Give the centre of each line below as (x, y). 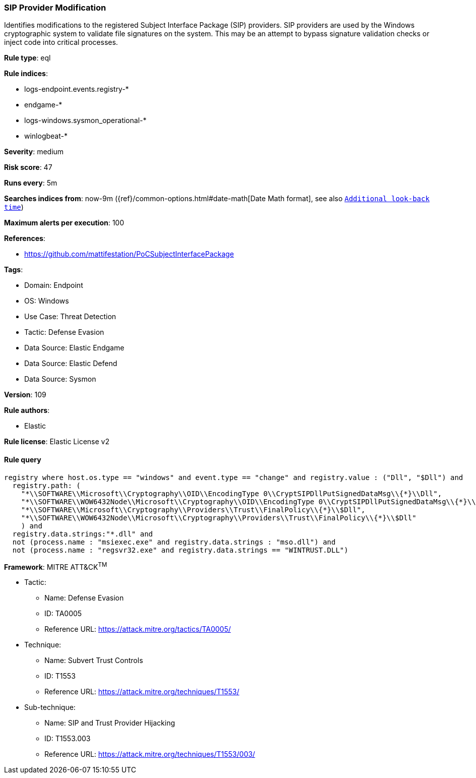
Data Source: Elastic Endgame (74, 348)
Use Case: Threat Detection (70, 317)
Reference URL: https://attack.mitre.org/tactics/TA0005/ (138, 629)
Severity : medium (34, 152)
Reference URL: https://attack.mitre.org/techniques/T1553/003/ (150, 754)
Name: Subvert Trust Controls (94, 661)
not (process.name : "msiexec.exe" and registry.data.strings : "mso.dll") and (174, 542)
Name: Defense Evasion (84, 598)
